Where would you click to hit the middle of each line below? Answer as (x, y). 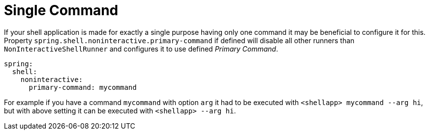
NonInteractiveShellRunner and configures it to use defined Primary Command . (141, 49)
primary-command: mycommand (83, 87)
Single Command (61, 10)
